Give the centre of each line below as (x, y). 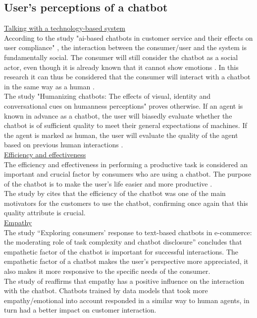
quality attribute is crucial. (45, 213)
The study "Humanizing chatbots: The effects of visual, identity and (107, 96)
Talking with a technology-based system (65, 28)
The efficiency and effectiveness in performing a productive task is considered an (126, 164)
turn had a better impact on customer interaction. (80, 310)
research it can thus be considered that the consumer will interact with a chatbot (127, 77)
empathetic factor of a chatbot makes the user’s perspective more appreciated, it (126, 261)
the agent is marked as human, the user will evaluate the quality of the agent (121, 135)
